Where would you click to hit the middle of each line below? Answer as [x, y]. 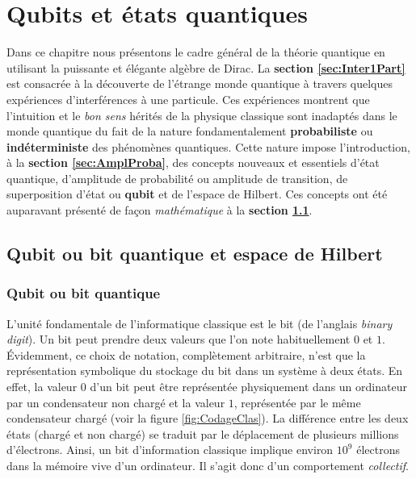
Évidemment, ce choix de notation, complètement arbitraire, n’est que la [186, 354]
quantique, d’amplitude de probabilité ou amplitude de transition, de [177, 178]
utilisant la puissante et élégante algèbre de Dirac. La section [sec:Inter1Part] [206, 67]
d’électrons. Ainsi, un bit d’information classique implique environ [170, 450]
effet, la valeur [42, 387]
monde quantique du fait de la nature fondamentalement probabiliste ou [190, 131]
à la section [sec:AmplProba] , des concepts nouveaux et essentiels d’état [193, 162]
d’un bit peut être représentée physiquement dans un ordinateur [248, 387]
